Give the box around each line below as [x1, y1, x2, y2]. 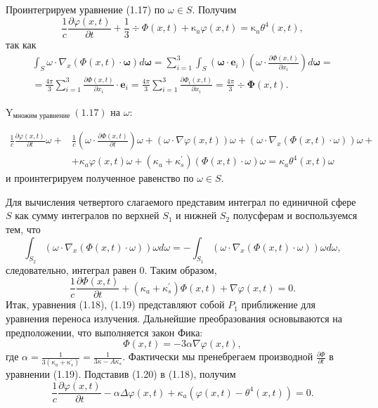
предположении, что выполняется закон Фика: [6, 324, 203, 339]
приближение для [241, 297, 315, 312]
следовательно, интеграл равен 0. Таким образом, [6, 262, 217, 277]
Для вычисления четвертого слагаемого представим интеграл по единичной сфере [6, 194, 356, 209]
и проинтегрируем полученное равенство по [6, 171, 194, 185]
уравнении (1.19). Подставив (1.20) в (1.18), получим [6, 367, 236, 381]
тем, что [6, 221, 41, 236]
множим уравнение [13, 112, 70, 120]
